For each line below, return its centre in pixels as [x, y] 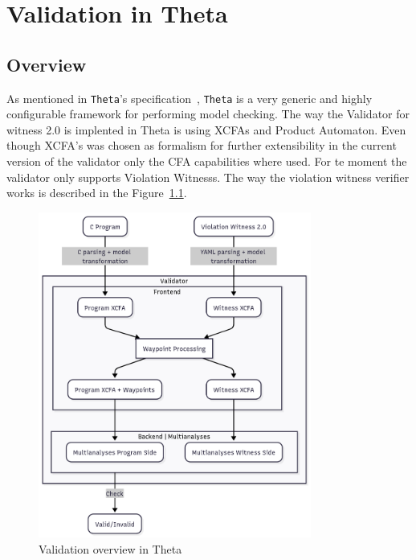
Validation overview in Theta [110, 548]
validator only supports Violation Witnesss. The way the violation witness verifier [208, 177]
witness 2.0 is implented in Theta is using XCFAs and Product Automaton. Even [206, 129]
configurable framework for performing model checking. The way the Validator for [208, 114]
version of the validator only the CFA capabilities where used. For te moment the [207, 161]
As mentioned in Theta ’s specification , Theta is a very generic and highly [190, 98]
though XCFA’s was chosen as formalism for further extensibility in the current [202, 145]
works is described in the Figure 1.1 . [97, 193]
